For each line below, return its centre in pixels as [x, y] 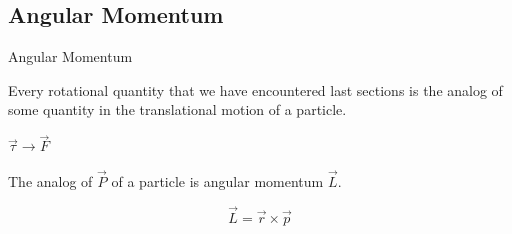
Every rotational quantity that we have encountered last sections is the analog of [255, 89]
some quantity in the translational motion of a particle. [177, 109]
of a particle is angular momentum [217, 181]
